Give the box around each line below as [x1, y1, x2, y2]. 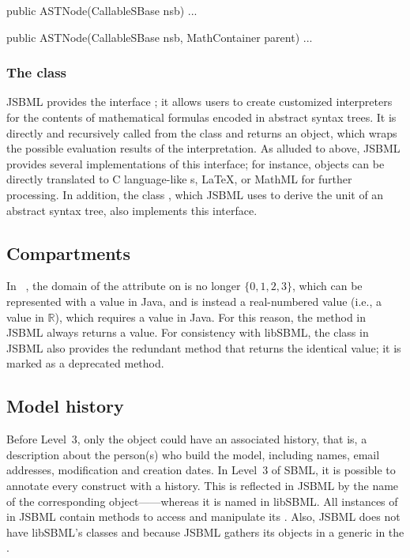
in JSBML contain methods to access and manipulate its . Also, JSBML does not [6, 508, 401, 525]
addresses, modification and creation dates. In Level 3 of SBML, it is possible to [6, 462, 396, 478]
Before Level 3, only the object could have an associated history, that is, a [6, 431, 367, 447]
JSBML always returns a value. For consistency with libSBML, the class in [6, 324, 369, 341]
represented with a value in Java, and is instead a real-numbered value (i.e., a [6, 292, 382, 309]
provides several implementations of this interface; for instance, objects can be [6, 155, 385, 172]
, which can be [292, 277, 363, 294]
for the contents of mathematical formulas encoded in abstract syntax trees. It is [6, 109, 397, 125]
